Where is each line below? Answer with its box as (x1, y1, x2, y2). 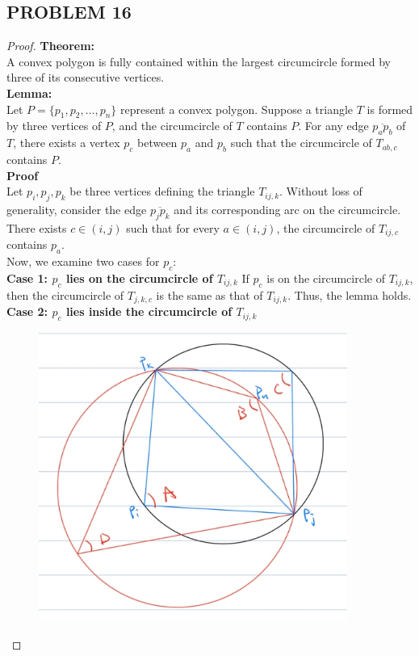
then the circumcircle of (6, 286, 124, 303)
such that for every (126, 219, 220, 236)
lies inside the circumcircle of (65, 303, 233, 320)
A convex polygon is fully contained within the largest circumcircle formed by (6, 53, 391, 69)
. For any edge (298, 117, 369, 134)
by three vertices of (6, 117, 102, 134)
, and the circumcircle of (111, 117, 233, 134)
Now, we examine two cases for (6, 253, 160, 269)
